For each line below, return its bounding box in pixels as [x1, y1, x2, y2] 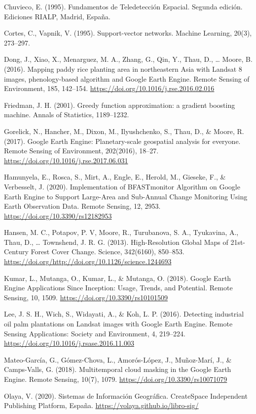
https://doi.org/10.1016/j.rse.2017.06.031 [4, 155, 128, 165]
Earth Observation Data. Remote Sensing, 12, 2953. [4, 201, 161, 211]
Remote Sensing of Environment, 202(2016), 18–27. [4, 145, 159, 156]
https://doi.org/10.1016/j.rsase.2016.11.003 [4, 338, 135, 348]
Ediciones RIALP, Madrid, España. [4, 11, 110, 21]
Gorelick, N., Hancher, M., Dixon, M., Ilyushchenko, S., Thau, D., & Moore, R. [4, 126, 244, 136]
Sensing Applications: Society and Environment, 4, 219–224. [4, 328, 185, 338]
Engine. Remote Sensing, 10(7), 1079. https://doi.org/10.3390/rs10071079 [4, 374, 227, 384]
